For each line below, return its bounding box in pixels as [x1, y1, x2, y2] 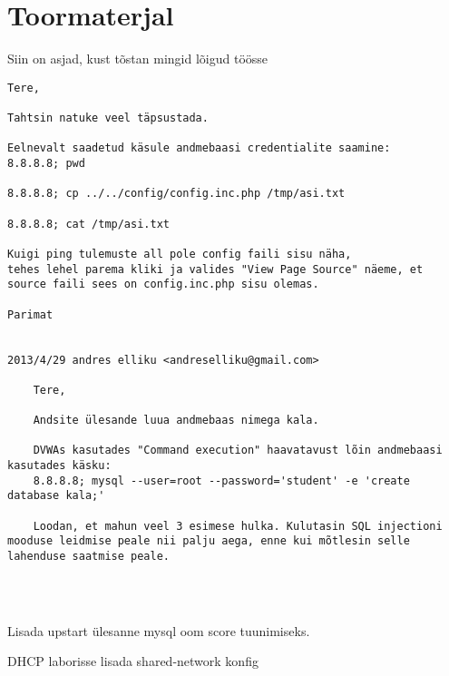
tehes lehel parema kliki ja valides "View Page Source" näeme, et [7, 262, 424, 276]
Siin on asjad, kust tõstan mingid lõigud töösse [7, 49, 268, 68]
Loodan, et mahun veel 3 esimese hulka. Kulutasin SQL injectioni [33, 519, 443, 533]
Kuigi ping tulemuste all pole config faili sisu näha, [7, 247, 352, 260]
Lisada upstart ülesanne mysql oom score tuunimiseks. [7, 621, 310, 640]
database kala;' [7, 489, 105, 503]
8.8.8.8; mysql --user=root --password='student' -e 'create [33, 474, 410, 487]
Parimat [7, 308, 54, 321]
